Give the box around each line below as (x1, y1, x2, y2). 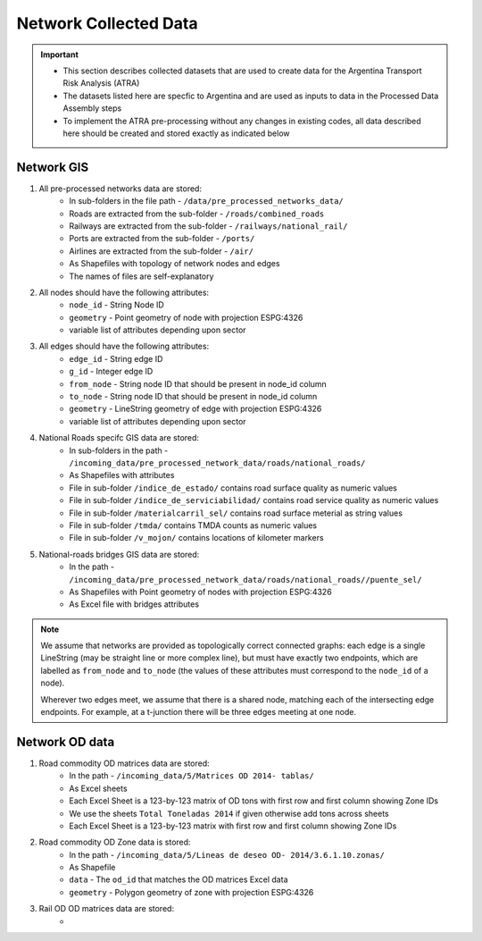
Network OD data (16, 734, 115, 750)
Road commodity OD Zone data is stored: (38, 836, 191, 848)
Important (40, 49, 79, 60)
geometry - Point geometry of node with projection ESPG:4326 (69, 312, 303, 323)
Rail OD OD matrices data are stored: (38, 903, 174, 914)
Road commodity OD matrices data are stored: (38, 758, 210, 769)
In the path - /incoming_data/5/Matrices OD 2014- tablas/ (69, 770, 314, 781)
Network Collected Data (16, 13, 198, 33)
